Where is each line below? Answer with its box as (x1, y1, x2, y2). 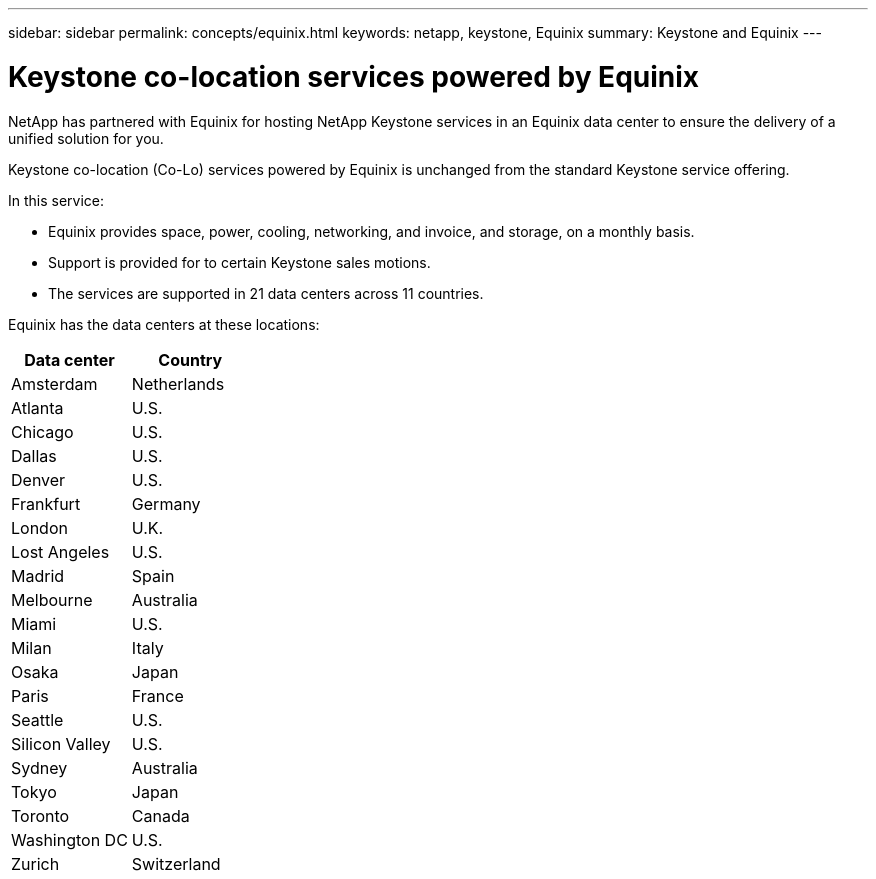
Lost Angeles (11, 541, 110, 562)
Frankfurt (11, 493, 81, 514)
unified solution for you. (8, 129, 164, 147)
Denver (11, 469, 66, 490)
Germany (131, 493, 201, 514)
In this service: (8, 191, 105, 209)
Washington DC (11, 829, 128, 850)
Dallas (11, 445, 57, 466)
